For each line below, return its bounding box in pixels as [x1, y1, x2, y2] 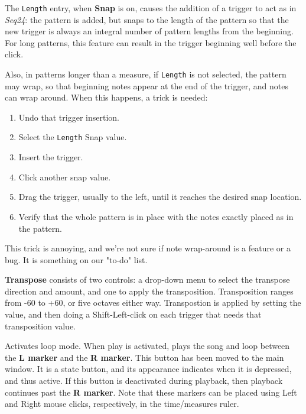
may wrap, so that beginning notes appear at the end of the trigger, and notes [5, 79, 288, 92]
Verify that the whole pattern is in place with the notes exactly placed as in [18, 210, 294, 222]
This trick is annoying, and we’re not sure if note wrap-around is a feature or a [5, 242, 291, 254]
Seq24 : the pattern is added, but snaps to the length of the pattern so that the [5, 13, 289, 25]
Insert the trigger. [18, 151, 83, 163]
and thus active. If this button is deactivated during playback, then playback [5, 374, 283, 387]
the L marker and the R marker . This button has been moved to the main [5, 351, 284, 363]
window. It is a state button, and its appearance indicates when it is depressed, [5, 363, 292, 375]
